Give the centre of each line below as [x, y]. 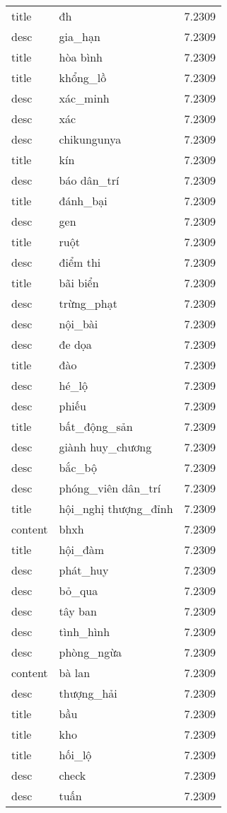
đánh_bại [83, 201]
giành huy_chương [105, 447]
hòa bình [81, 57]
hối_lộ [75, 755]
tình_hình [85, 632]
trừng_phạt [88, 303]
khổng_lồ [83, 77]
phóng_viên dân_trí [110, 488]
